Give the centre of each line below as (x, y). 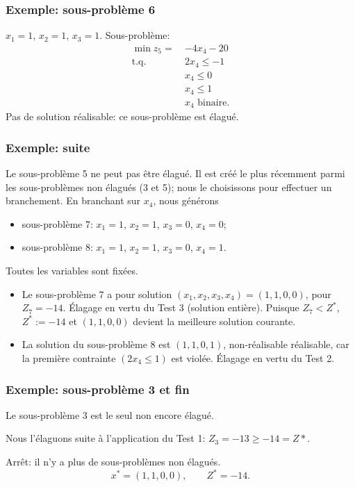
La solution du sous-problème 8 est (96, 344)
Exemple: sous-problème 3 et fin (98, 389)
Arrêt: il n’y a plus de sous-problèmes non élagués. (113, 461)
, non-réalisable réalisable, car (286, 344)
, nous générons (186, 200)
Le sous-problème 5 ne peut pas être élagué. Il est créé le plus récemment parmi (175, 173)
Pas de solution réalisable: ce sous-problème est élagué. (122, 116)
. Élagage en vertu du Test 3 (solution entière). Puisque (181, 307)
